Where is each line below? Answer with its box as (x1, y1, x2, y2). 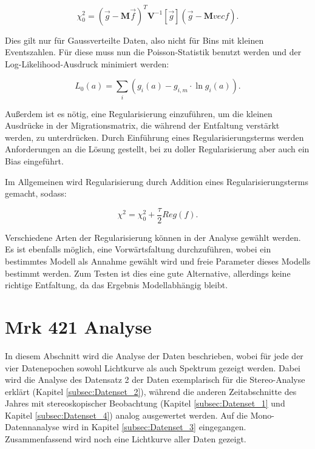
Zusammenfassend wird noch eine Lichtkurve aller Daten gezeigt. (5, 433, 246, 445)
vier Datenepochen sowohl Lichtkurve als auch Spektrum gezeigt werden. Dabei (5, 361, 300, 374)
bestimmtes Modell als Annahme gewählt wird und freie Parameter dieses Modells (5, 255, 311, 268)
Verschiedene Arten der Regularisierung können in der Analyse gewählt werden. (5, 231, 301, 243)
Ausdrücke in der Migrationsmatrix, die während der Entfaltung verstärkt (5, 119, 280, 132)
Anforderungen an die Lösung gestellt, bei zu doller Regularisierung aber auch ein (5, 143, 310, 155)
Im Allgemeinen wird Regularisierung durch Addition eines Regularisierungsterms (5, 175, 309, 187)
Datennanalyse (5, 420, 59, 433)
